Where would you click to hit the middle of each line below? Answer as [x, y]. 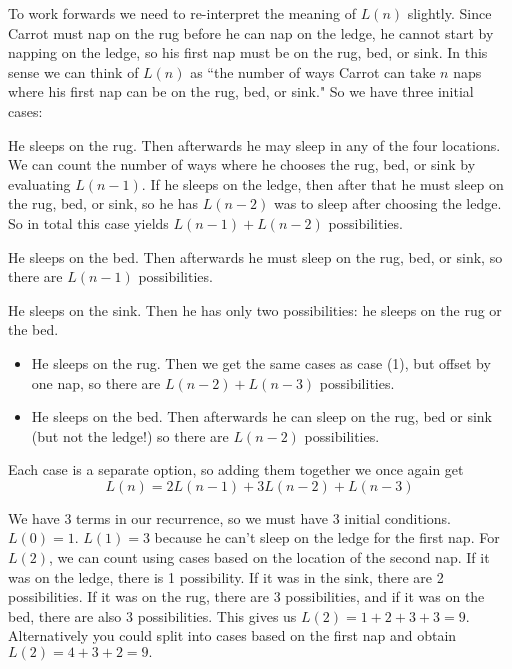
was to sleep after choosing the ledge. [387, 203]
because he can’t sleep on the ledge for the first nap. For [327, 537]
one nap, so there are [96, 382]
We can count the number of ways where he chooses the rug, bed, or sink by [242, 164]
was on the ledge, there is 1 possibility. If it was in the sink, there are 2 [226, 576]
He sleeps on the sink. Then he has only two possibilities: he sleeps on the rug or [255, 309]
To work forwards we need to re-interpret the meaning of [182, 13]
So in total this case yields [88, 222]
